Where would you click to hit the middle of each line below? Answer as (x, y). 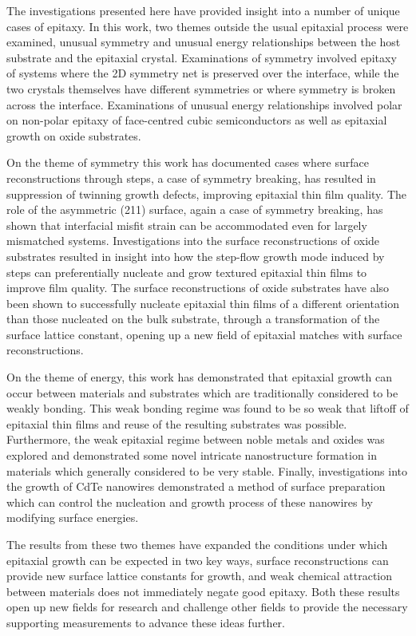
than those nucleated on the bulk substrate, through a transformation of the (193, 319)
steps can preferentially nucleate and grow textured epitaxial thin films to (187, 272)
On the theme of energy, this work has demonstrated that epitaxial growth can (199, 377)
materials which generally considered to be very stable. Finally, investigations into (207, 470)
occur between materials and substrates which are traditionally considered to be (202, 392)
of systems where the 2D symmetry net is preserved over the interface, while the (203, 73)
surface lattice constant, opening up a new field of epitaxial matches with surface (204, 334)
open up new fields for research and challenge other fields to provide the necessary (207, 607)
